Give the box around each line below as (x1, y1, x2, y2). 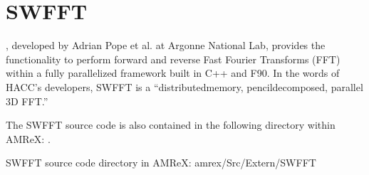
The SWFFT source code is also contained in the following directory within (6, 117, 336, 132)
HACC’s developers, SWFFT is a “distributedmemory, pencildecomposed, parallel (6, 79, 363, 94)
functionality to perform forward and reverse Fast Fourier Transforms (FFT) (6, 51, 341, 66)
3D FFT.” (6, 93, 48, 108)
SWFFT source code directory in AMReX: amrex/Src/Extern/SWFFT (6, 155, 316, 170)
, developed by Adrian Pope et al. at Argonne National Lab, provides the (6, 38, 326, 53)
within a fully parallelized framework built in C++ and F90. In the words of (6, 65, 340, 80)
